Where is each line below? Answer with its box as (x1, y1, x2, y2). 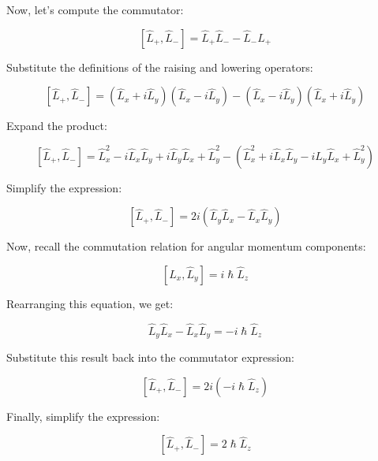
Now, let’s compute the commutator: (6, 2, 184, 17)
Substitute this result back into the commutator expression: (6, 349, 294, 366)
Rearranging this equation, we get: (6, 295, 174, 311)
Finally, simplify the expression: (6, 407, 160, 424)
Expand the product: (6, 117, 107, 134)
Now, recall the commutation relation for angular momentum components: (6, 238, 366, 255)
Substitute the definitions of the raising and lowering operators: (6, 58, 313, 75)
